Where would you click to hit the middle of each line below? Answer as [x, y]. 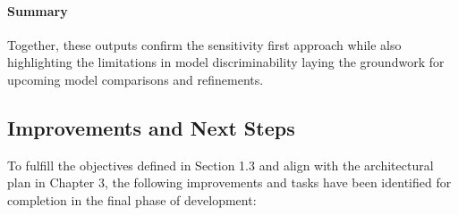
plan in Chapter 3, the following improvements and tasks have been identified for [229, 182]
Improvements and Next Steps [151, 127]
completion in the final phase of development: [132, 199]
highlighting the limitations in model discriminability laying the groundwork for [226, 62]
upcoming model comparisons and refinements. [136, 79]
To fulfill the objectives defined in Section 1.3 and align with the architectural [221, 165]
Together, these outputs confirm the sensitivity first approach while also [204, 44]
